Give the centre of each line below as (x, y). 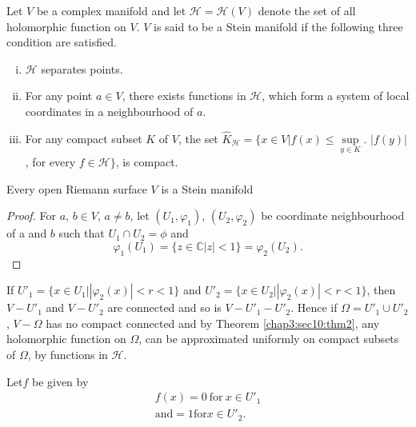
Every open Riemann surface (77, 188)
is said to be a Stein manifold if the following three (278, 26)
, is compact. (147, 162)
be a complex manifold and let (111, 10)
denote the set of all (307, 10)
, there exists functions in (184, 96)
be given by (60, 381)
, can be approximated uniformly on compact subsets (269, 339)
